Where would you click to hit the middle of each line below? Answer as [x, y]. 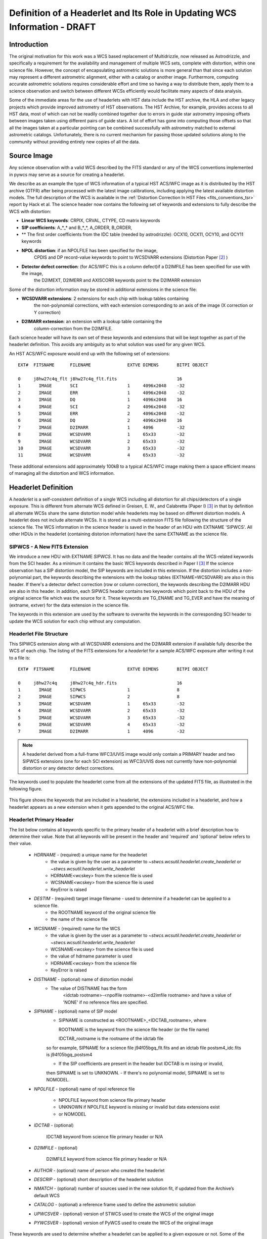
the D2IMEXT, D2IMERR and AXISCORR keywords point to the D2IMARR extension [117, 281]
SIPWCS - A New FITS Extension [49, 547]
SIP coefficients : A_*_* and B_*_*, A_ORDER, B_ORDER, [77, 227]
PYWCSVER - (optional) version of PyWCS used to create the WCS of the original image [124, 1223]
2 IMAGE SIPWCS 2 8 [99, 697]
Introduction [29, 44]
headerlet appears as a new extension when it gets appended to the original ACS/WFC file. [102, 807]
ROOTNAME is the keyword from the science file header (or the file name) [134, 1029]
